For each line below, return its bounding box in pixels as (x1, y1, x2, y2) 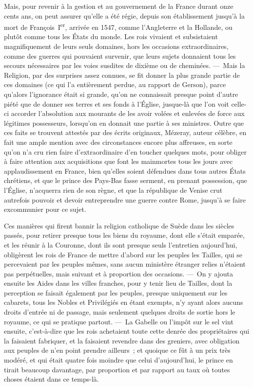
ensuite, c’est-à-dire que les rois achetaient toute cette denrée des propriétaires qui (4, 326, 250, 336)
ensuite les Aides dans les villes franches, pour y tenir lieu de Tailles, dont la (4, 278, 233, 288)
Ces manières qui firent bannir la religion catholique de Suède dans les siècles (4, 220, 234, 230)
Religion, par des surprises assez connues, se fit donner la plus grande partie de (4, 69, 240, 80)
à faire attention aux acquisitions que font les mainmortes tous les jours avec (4, 156, 233, 166)
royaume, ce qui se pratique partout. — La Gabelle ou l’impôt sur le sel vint (4, 316, 234, 326)
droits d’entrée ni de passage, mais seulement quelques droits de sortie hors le (4, 307, 235, 317)
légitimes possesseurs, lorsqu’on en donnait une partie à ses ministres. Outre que (4, 117, 244, 128)
